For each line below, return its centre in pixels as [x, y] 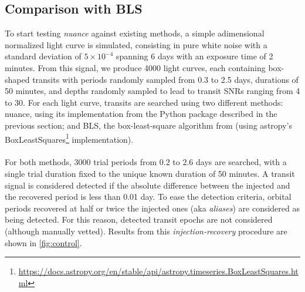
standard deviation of [43, 56]
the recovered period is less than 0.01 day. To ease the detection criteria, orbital [148, 197]
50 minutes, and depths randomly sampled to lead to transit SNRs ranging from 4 [152, 91]
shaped [17, 79]
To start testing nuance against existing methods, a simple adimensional [135, 33]
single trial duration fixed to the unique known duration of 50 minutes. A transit [150, 173]
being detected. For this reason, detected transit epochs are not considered [139, 219]
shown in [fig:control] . [43, 242]
